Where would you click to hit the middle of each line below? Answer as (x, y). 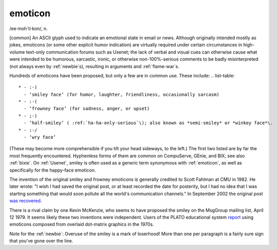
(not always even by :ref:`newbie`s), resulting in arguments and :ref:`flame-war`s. (95, 66)
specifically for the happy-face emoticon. (53, 170)
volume (17, 52)
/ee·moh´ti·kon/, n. (28, 29)
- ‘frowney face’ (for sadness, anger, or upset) (87, 109)
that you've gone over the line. (41, 241)
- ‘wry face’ (40, 137)
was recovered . (26, 201)
